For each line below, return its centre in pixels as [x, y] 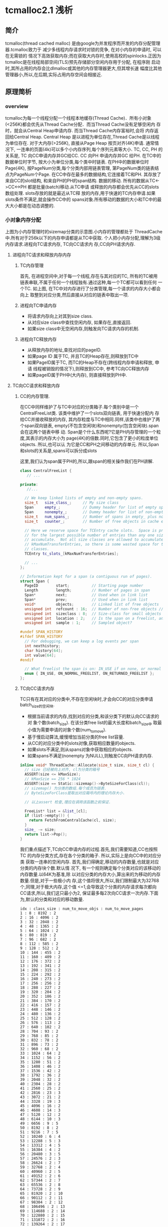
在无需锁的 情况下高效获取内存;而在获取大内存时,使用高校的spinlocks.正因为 [83, 56]
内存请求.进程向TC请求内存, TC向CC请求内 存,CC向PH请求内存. [70, 244]
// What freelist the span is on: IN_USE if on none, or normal [93, 669]
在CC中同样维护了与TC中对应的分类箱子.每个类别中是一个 [79, 406]
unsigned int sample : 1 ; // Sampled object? [78, 623]
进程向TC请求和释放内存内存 [42, 255]
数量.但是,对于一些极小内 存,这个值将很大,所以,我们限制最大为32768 [89, 880]
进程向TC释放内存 [38, 339]
